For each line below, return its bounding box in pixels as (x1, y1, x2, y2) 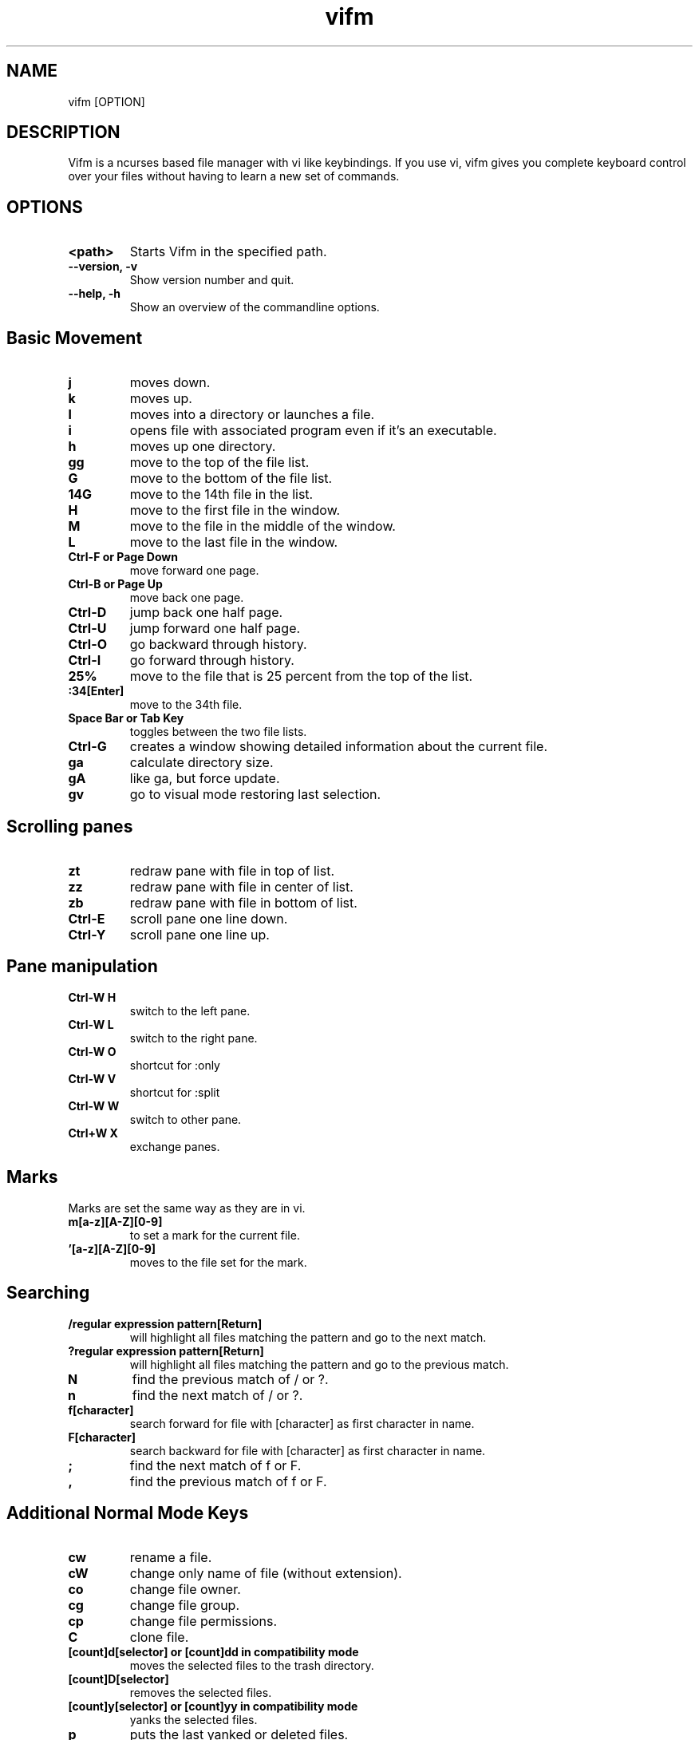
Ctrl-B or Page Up (68, 577, 163, 591)
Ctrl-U (68, 620, 107, 637)
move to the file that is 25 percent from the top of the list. (129, 668, 473, 685)
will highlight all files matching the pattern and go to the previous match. (129, 1357, 509, 1371)
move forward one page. (129, 564, 259, 578)
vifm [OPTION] (68, 94, 145, 109)
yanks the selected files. (129, 1713, 258, 1727)
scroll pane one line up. (129, 926, 270, 943)
